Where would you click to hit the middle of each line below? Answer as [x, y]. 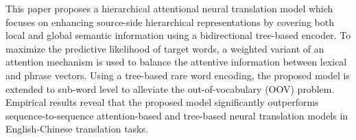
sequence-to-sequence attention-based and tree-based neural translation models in [177, 115]
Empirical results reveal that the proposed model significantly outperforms [162, 102]
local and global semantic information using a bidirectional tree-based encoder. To [178, 35]
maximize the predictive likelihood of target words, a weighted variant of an [165, 48]
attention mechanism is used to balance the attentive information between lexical [176, 62]
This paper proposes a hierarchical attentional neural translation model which [169, 8]
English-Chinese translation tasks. [77, 129]
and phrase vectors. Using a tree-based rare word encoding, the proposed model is [178, 75]
